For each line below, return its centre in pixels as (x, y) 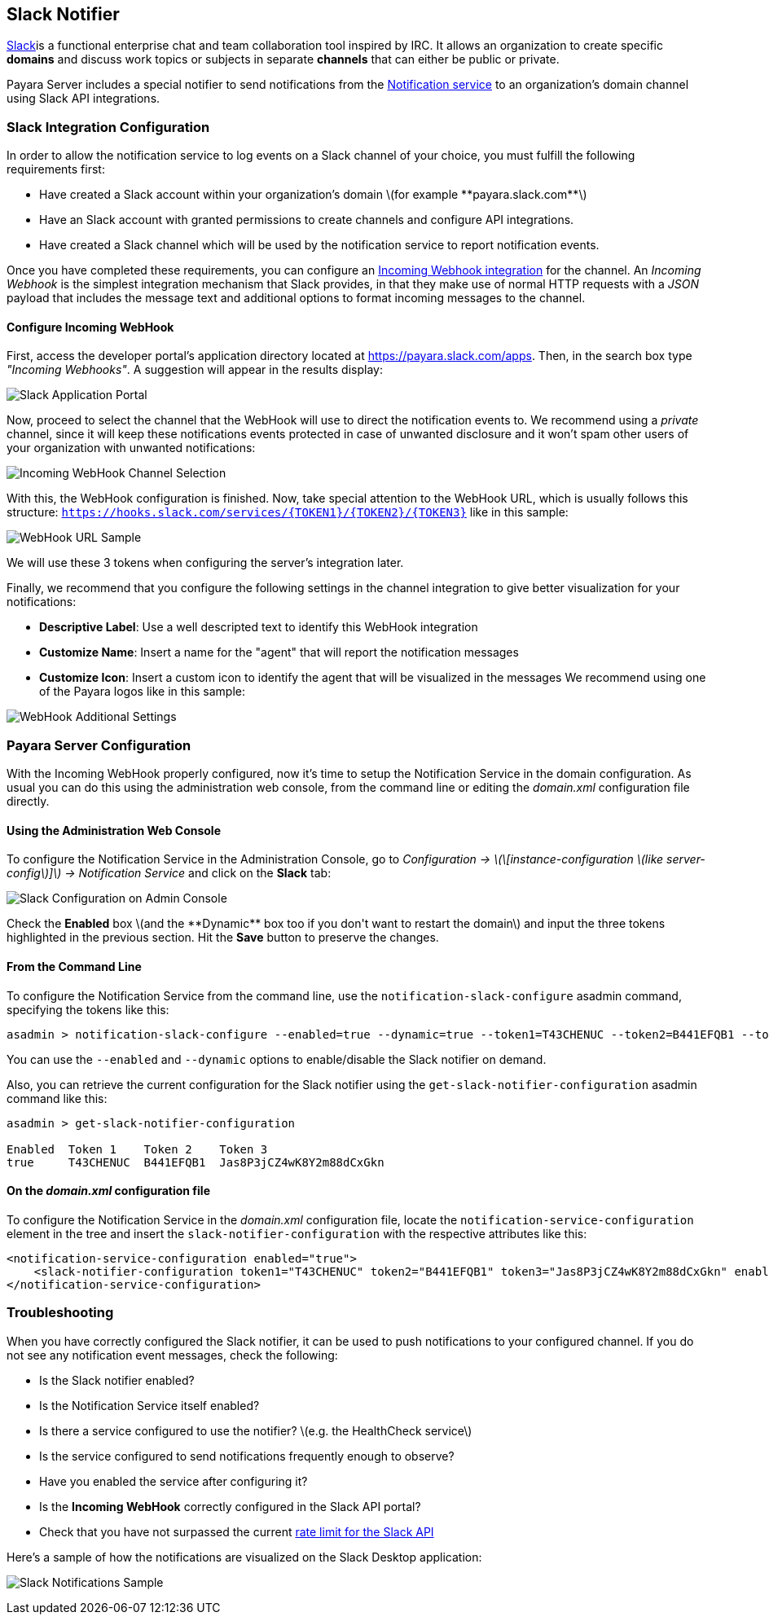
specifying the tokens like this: (88, 1009)
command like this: (57, 1098)
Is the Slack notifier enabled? (117, 1380)
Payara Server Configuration (99, 745)
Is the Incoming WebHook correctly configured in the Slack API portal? (230, 1506)
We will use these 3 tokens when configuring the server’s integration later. (205, 563)
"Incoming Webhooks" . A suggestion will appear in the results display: (195, 370)
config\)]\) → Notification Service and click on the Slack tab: (169, 873)
